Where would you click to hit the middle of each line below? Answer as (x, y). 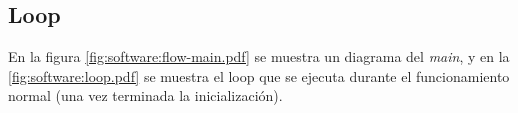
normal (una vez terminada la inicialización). (145, 95)
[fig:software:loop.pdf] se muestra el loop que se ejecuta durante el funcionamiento (259, 75)
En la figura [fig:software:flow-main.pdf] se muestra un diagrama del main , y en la (259, 56)
